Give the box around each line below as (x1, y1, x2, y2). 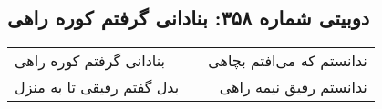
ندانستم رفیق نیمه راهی (219, 76, 367, 98)
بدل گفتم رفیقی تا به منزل (15, 76, 180, 98)
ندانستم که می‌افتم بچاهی (208, 50, 367, 72)
